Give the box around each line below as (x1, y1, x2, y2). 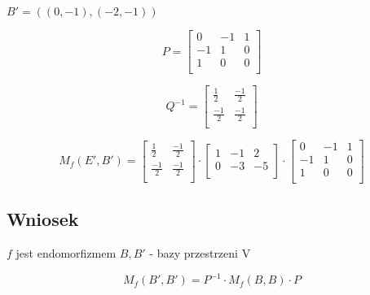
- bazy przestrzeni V (149, 245, 251, 262)
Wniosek (7, 206, 79, 232)
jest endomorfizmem (15, 245, 117, 262)
